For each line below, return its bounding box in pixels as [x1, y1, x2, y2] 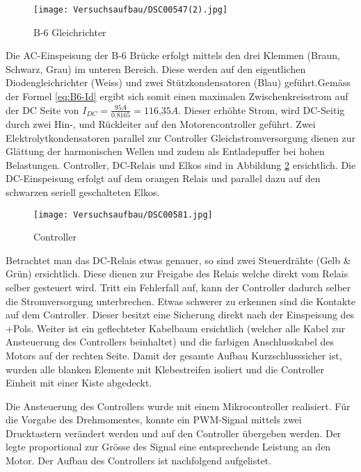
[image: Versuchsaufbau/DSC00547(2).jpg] [33, 5, 228, 15]
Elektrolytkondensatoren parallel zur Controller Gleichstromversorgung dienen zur [6, 130, 356, 145]
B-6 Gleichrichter [33, 24, 106, 39]
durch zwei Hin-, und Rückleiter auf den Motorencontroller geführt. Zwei [6, 116, 316, 131]
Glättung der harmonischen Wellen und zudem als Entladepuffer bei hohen [6, 144, 325, 158]
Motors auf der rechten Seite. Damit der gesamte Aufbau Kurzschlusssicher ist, [6, 348, 342, 362]
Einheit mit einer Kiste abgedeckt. [6, 375, 152, 390]
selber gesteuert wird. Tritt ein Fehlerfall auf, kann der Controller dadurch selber [6, 279, 351, 294]
